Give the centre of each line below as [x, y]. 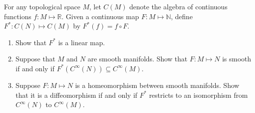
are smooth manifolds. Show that [138, 59]
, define [182, 16]
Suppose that [35, 59]
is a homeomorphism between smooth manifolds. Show [157, 85]
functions [18, 16]
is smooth [237, 59]
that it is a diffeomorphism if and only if [76, 95]
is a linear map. [82, 42]
